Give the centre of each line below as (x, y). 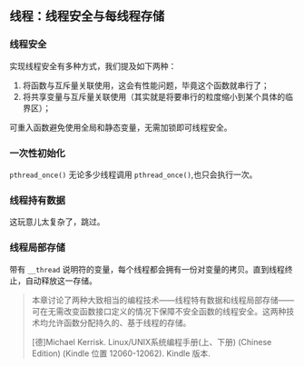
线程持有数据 (38, 200)
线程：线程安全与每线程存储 (87, 16)
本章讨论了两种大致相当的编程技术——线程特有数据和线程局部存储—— (163, 300)
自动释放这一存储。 (61, 281)
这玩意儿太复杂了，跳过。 (57, 222)
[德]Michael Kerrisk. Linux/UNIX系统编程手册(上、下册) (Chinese (152, 342)
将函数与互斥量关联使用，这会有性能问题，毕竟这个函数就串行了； (146, 85)
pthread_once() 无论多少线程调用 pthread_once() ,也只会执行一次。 (133, 174)
